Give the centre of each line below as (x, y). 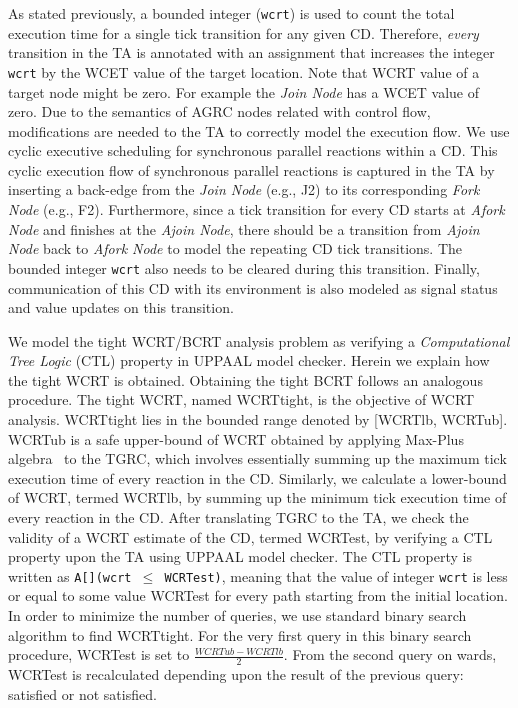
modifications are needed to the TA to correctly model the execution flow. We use (259, 130)
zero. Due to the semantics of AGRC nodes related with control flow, (219, 111)
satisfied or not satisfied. (82, 693)
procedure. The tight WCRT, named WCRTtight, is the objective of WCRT (241, 399)
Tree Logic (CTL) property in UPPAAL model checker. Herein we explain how (249, 360)
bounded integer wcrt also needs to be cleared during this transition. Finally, (244, 267)
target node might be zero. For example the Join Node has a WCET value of (244, 91)
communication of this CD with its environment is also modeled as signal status (253, 287)
